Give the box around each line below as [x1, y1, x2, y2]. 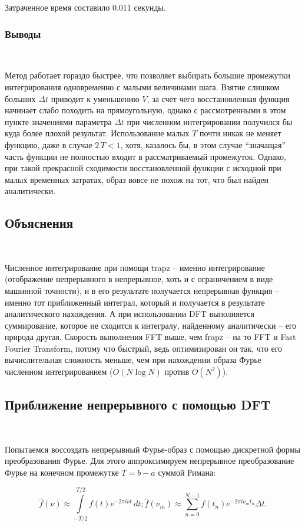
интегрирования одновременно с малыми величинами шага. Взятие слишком [5, 81, 280, 93]
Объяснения [5, 214, 74, 232]
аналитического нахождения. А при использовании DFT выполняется [5, 307, 254, 320]
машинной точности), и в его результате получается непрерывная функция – [5, 284, 280, 296]
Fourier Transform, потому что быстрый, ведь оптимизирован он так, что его [5, 342, 283, 354]
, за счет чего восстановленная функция [147, 92, 290, 104]
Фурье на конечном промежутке [5, 466, 119, 479]
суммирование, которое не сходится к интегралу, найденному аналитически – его [5, 319, 297, 331]
